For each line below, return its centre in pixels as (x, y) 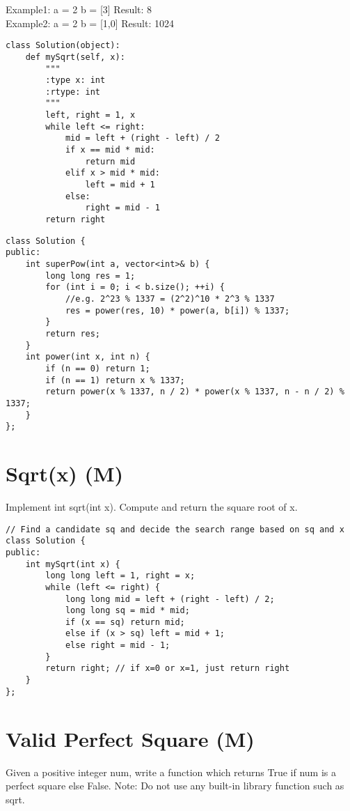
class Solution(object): (63, 46)
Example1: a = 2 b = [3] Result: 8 (79, 9)
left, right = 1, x (90, 115)
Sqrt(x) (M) (65, 473)
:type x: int (75, 80)
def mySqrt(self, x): (75, 57)
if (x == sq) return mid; (125, 622)
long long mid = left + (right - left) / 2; (170, 599)
